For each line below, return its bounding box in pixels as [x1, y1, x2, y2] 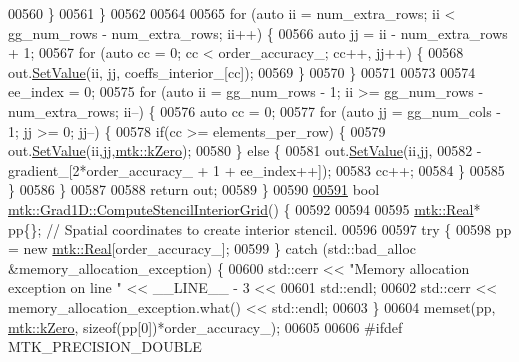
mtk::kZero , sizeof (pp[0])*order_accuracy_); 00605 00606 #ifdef [8, 316, 403, 337]
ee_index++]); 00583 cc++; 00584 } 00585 [240, 159, 505, 180]
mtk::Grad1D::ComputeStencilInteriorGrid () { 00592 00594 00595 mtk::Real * [8, 198, 481, 219]
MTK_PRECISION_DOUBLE [8, 336, 202, 357]
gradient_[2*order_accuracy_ [8, 159, 193, 180]
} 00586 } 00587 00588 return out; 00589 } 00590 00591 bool [8, 179, 380, 200]
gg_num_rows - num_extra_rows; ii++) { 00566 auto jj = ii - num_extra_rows [8, 22, 508, 43]
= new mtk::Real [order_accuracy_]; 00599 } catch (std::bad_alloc [8, 238, 416, 259]
